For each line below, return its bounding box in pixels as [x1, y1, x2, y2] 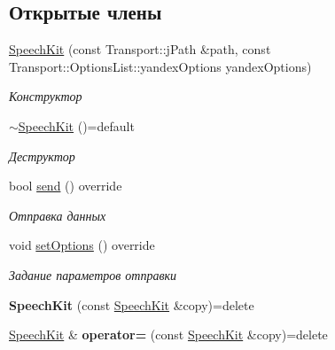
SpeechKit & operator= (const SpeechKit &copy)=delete [9, 325, 328, 344]
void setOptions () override [9, 236, 155, 254]
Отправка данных [9, 206, 106, 224]
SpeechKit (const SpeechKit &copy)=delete [9, 295, 254, 314]
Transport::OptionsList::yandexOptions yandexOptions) [9, 57, 312, 75]
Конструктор [9, 87, 82, 105]
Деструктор [9, 146, 75, 165]
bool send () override [9, 176, 122, 195]
